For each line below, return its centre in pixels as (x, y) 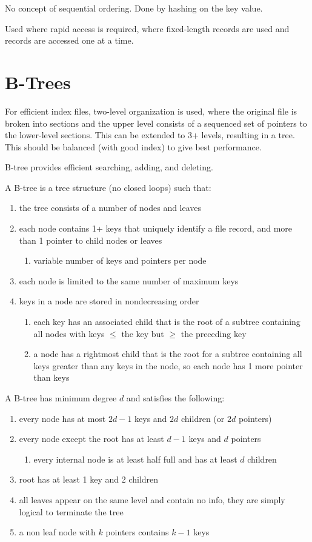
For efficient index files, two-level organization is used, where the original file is (151, 111)
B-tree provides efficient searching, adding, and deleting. (109, 167)
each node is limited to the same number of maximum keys (129, 280)
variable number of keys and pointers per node (120, 260)
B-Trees (38, 82)
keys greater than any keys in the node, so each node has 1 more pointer (168, 365)
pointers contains (137, 532)
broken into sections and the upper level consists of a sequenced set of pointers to (156, 123)
